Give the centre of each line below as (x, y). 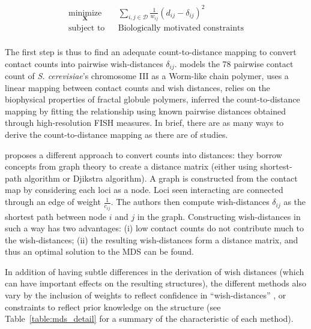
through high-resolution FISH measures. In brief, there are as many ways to (144, 123)
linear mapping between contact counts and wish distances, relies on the (137, 87)
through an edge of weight (53, 202)
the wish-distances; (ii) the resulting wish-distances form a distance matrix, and (152, 239)
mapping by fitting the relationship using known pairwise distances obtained (145, 111)
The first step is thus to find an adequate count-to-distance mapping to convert (151, 52)
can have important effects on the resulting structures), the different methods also (155, 283)
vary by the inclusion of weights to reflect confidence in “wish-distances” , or (146, 295)
